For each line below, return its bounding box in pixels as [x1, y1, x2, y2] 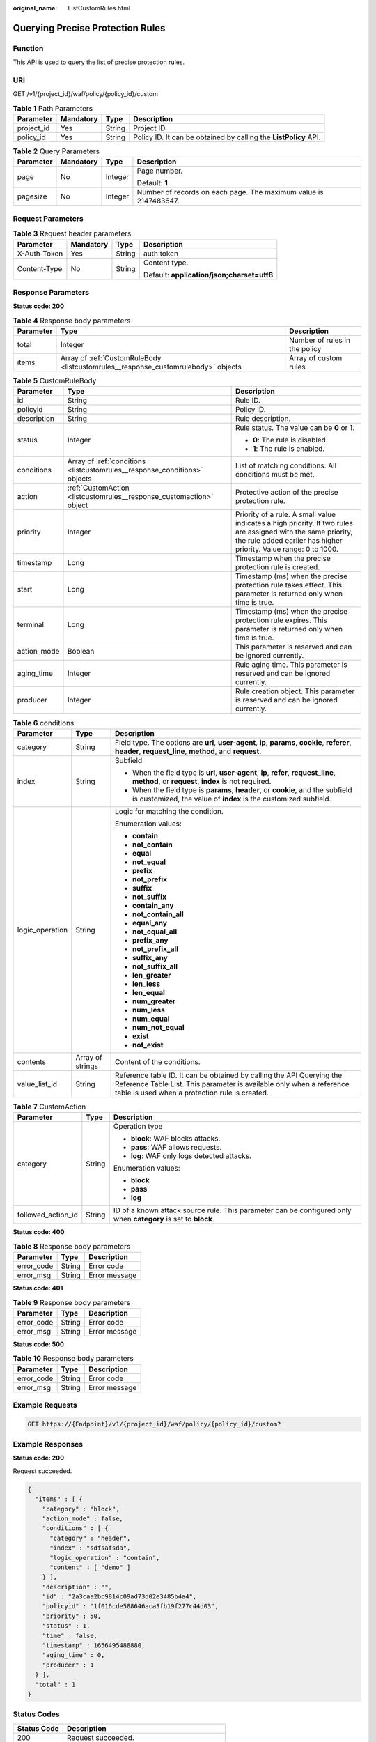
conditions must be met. [235, 470, 315, 479]
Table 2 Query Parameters [13, 146, 100, 156]
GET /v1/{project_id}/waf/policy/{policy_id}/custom [13, 90, 158, 98]
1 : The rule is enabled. [252, 444, 325, 454]
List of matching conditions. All [235, 461, 337, 470]
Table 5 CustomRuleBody [13, 376, 97, 386]
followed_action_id [17, 1210, 78, 1219]
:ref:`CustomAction [67, 483, 130, 493]
